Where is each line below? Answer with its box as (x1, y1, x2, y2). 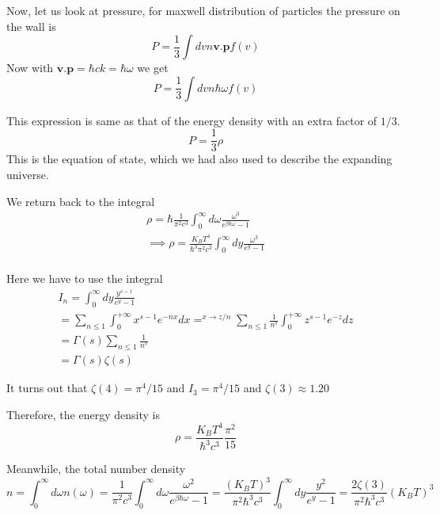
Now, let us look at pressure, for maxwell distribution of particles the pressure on (6, 2, 400, 18)
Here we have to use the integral (6, 270, 163, 287)
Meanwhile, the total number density (6, 460, 186, 477)
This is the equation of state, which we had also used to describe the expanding (6, 151, 393, 167)
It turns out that (6, 380, 88, 396)
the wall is (6, 17, 56, 34)
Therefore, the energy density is (6, 406, 160, 422)
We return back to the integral (6, 193, 155, 209)
